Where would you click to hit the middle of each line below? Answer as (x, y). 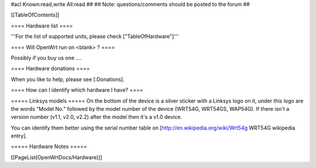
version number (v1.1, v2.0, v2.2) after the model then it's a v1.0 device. (97, 117)
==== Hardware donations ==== (50, 69)
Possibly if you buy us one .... (46, 58)
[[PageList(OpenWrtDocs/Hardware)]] (56, 157)
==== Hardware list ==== (42, 26)
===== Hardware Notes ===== (49, 146)
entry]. (19, 136)
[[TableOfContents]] (35, 15)
